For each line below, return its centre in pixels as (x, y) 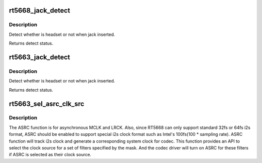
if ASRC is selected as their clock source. (50, 155)
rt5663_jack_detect (40, 57)
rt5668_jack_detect (40, 10)
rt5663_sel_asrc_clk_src (47, 104)
